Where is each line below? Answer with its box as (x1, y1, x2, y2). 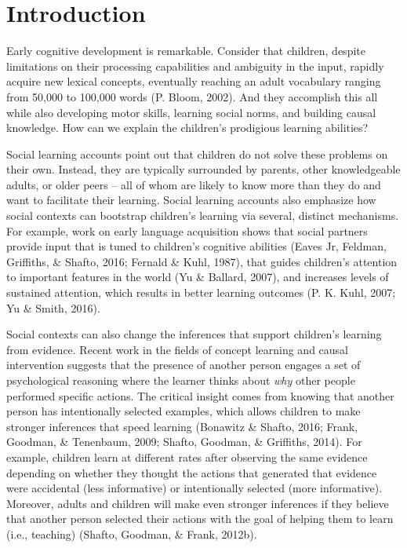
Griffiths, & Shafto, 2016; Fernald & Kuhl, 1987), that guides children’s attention (6, 253, 398, 269)
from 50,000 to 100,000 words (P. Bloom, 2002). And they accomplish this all (6, 88, 378, 104)
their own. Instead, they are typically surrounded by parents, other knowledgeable (6, 161, 401, 177)
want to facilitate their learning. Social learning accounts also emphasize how (6, 192, 376, 208)
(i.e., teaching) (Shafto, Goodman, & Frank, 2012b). (6, 525, 257, 542)
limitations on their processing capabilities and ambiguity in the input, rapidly (6, 57, 384, 74)
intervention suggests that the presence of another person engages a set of (6, 356, 361, 373)
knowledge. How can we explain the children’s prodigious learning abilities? (6, 119, 369, 136)
